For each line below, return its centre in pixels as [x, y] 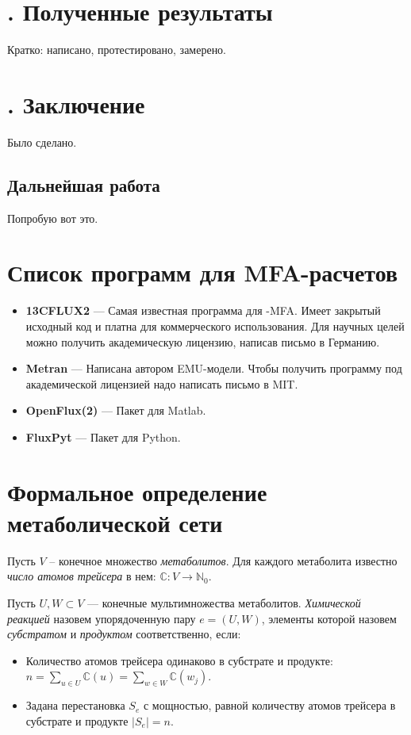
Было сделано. [42, 142]
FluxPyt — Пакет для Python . [103, 436]
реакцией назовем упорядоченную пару [102, 618]
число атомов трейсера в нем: [82, 576]
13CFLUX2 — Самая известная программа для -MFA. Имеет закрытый [203, 310]
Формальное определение [137, 491]
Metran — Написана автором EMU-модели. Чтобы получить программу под [214, 368]
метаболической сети [115, 522]
